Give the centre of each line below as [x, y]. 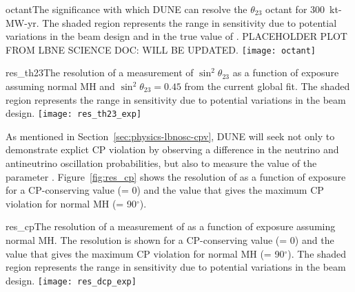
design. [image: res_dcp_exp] [71, 280]
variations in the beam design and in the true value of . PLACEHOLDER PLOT [176, 36]
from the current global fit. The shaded [267, 86]
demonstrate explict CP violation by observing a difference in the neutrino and [172, 149]
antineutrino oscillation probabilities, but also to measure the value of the [161, 163]
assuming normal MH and [60, 86]
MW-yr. [22, 22]
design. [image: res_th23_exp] [74, 113]
